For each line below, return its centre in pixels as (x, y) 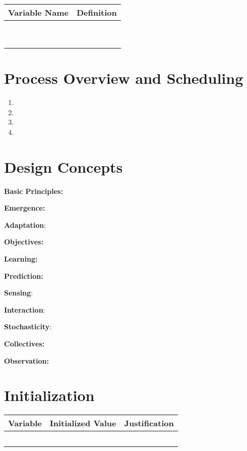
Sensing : (18, 293)
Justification (149, 423)
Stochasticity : (28, 327)
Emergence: (25, 208)
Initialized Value (83, 423)
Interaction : (25, 309)
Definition (97, 12)
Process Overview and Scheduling (124, 78)
